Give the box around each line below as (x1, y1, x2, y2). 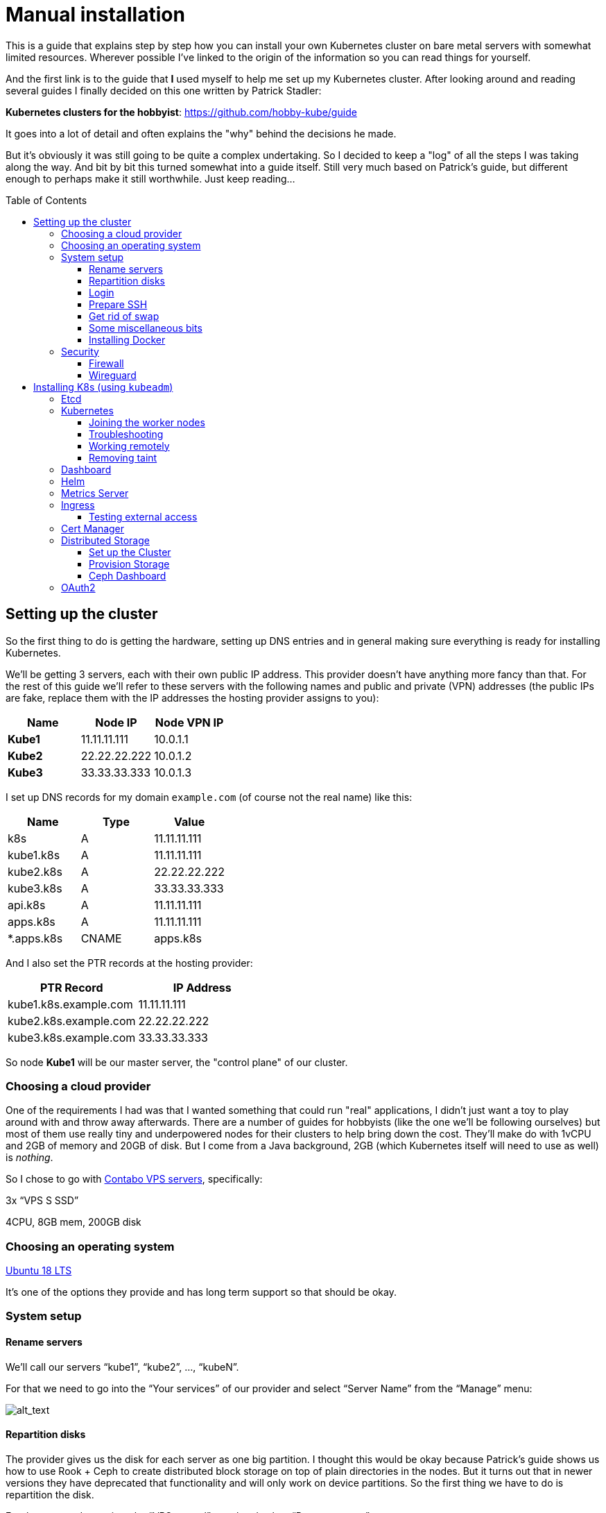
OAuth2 (61, 581, 96, 593)
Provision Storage (89, 557, 170, 570)
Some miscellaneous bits (89, 321, 202, 334)
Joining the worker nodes (89, 416, 205, 428)
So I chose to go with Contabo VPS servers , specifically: (6, 1173, 263, 1185)
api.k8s (8, 897, 46, 912)
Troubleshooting (89, 428, 164, 440)
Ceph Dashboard (89, 569, 166, 582)
